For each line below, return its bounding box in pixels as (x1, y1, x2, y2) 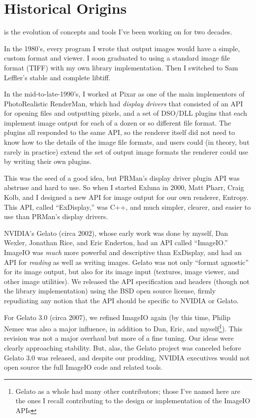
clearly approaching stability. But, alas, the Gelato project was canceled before (4, 343, 241, 353)
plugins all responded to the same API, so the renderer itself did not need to (4, 127, 235, 137)
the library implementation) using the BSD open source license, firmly (4, 286, 216, 296)
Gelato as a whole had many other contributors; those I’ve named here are (15, 386, 241, 396)
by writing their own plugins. (4, 156, 92, 166)
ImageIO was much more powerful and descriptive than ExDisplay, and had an (4, 247, 242, 257)
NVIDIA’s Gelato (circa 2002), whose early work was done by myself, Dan (4, 227, 228, 238)
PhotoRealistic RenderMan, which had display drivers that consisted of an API (4, 98, 243, 108)
